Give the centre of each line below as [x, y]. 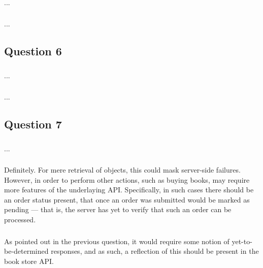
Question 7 [33, 124]
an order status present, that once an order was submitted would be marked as [127, 199]
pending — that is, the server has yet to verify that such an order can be [118, 209]
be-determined [26, 251]
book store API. [29, 261]
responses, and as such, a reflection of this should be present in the [155, 251]
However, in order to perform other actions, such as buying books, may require [127, 179]
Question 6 [33, 51]
